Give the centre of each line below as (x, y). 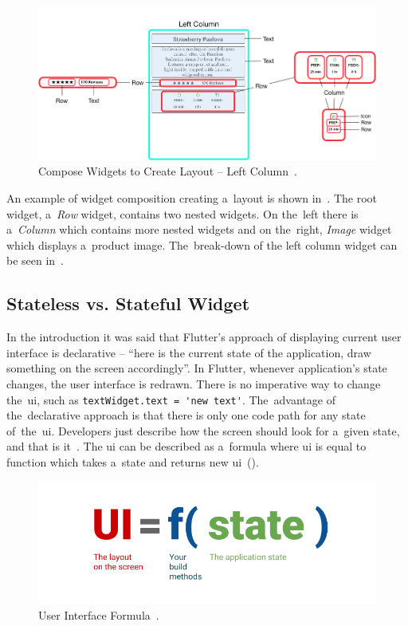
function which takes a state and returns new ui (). (133, 462)
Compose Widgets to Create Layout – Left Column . (168, 171)
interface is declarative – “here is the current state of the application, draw (189, 352)
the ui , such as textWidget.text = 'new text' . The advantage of (171, 399)
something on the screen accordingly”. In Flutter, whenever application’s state (197, 368)
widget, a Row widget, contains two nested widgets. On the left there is (182, 213)
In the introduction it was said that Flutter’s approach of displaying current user (204, 337)
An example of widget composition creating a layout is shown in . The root (192, 198)
